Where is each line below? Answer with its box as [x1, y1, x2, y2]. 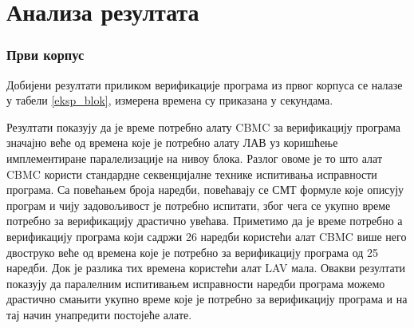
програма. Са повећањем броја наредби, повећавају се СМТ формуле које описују [6, 181, 404, 198]
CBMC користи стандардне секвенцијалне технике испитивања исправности [6, 165, 377, 182]
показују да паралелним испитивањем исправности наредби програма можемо [6, 275, 385, 291]
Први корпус [6, 45, 85, 65]
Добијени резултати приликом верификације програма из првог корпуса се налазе [6, 76, 403, 93]
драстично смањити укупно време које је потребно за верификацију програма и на [6, 290, 408, 307]
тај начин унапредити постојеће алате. [6, 306, 192, 322]
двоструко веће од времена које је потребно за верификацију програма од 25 [6, 243, 379, 260]
